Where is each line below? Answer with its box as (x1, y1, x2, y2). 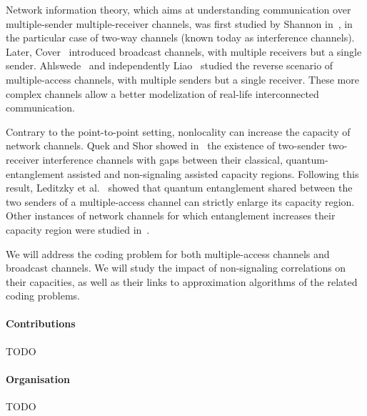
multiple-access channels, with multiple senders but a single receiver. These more (6, 71, 359, 86)
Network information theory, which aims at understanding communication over (6, 2, 351, 16)
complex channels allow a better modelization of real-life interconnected (6, 86, 319, 101)
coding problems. (6, 288, 80, 303)
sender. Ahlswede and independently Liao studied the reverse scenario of (6, 58, 333, 73)
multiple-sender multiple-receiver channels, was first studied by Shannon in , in (6, 16, 353, 31)
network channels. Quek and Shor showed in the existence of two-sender (6, 138, 326, 153)
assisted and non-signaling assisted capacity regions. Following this (67, 166, 359, 181)
